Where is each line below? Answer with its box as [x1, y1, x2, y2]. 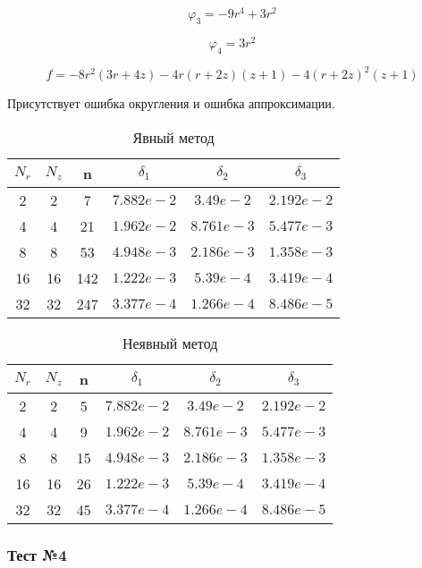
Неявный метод [122, 332, 218, 353]
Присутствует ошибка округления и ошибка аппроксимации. [7, 94, 335, 113]
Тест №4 [7, 543, 67, 565]
